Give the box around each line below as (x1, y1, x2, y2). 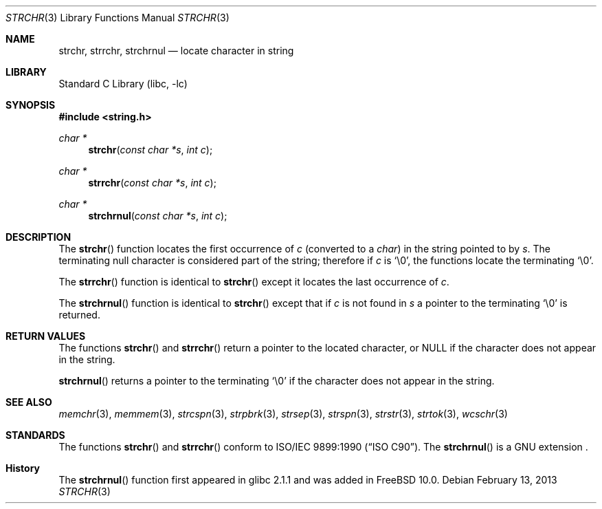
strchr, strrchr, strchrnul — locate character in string (58, 45, 294, 56)
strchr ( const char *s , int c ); (88, 144, 213, 155)
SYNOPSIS (5, 99, 56, 111)
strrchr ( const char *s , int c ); (88, 177, 216, 188)
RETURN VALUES (5, 330, 86, 342)
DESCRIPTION (5, 231, 71, 243)
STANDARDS (5, 429, 65, 441)
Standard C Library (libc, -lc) (58, 78, 188, 89)
